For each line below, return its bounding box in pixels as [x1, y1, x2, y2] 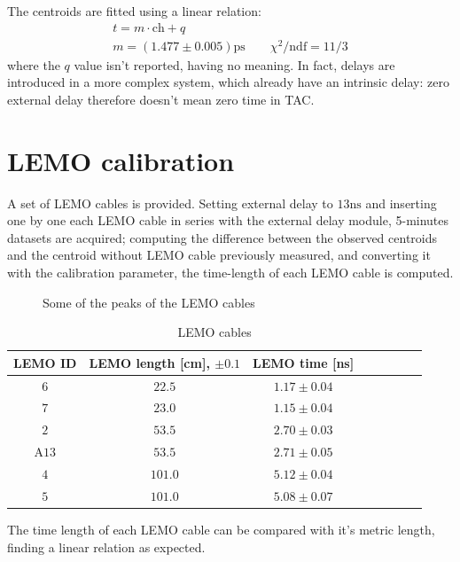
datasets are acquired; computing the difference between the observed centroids [7, 228, 438, 246]
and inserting [365, 193, 437, 212]
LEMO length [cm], [89, 353, 210, 371]
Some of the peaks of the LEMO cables [43, 293, 255, 311]
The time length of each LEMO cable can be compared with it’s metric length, [7, 519, 435, 538]
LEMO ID [13, 353, 77, 371]
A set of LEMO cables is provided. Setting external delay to [7, 193, 333, 212]
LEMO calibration [7, 142, 235, 178]
